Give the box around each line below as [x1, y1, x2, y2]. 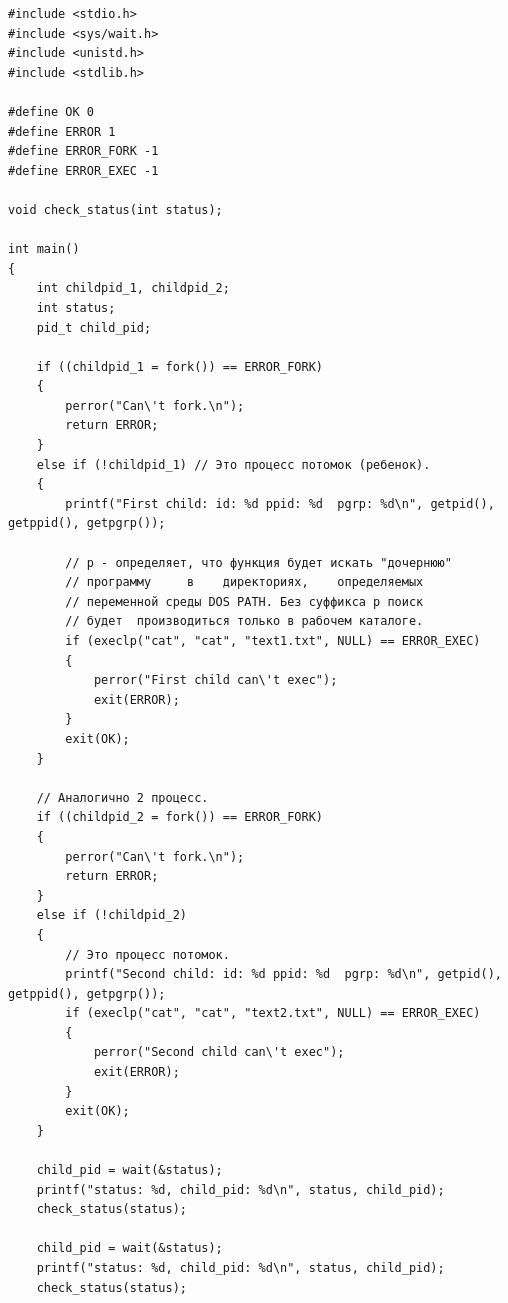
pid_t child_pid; [36, 320, 152, 335]
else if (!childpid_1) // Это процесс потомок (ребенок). [36, 457, 431, 472]
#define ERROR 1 [8, 124, 116, 139]
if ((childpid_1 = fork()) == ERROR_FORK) [36, 359, 323, 374]
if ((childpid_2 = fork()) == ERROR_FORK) [36, 810, 323, 825]
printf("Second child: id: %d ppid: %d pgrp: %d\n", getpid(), [65, 967, 502, 982]
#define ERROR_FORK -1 [8, 144, 159, 159]
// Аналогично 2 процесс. [36, 790, 209, 805]
